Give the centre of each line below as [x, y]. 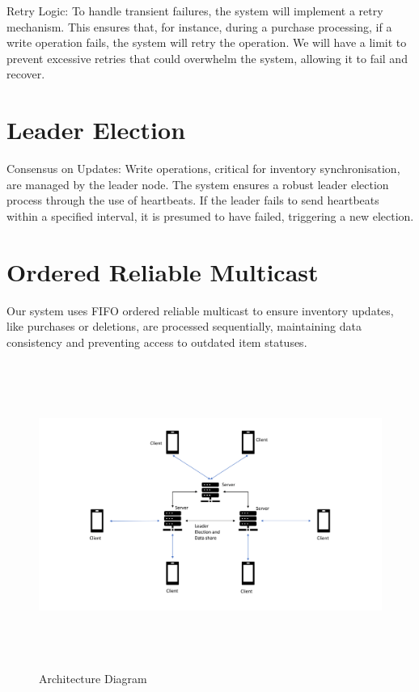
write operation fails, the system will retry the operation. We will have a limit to [207, 42]
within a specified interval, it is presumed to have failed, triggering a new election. [210, 215]
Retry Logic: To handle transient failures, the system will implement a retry [195, 11]
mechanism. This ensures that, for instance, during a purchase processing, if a [199, 26]
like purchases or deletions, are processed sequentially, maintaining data [184, 326]
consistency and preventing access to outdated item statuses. [157, 342]
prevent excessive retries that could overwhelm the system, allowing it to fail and [207, 58]
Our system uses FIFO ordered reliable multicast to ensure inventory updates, [200, 310]
